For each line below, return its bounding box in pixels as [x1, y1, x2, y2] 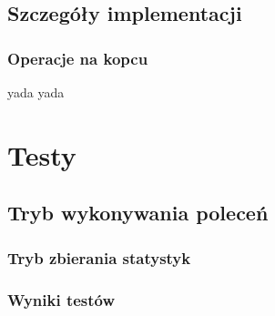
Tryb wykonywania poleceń [7, 199, 269, 227]
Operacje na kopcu [7, 46, 148, 69]
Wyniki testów [7, 288, 116, 311]
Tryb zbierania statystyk [7, 246, 191, 269]
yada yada [7, 83, 65, 101]
